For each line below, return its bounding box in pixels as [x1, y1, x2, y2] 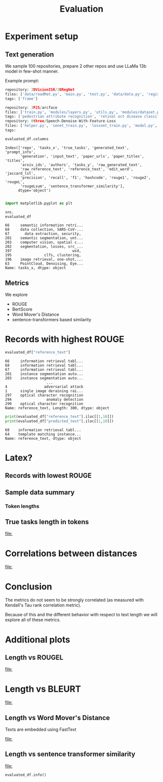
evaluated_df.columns [5, 137, 49, 141]
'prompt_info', [5, 150, 36, 155]
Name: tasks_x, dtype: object [5, 266, 66, 271]
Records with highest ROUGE [5, 334, 125, 345]
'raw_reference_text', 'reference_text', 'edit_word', [20, 167, 133, 172]
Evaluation [60, 3, 103, 15]
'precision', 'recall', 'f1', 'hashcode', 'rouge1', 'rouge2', [20, 175, 151, 180]
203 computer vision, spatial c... [5, 240, 83, 245]
